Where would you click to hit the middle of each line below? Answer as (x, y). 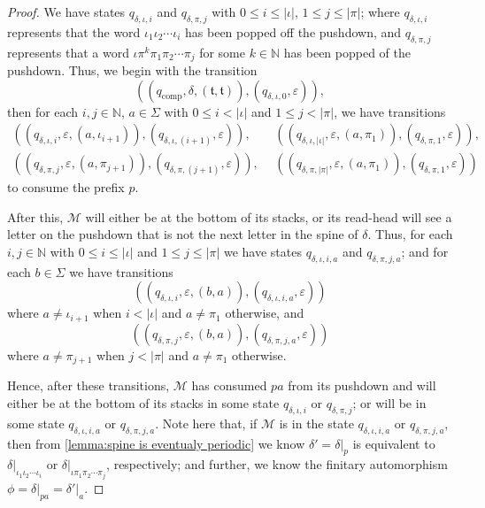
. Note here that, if (206, 423)
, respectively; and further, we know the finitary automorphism (277, 464)
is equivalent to (394, 443)
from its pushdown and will (362, 385)
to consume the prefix (66, 187)
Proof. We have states (66, 12)
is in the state (316, 423)
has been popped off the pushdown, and (293, 31)
